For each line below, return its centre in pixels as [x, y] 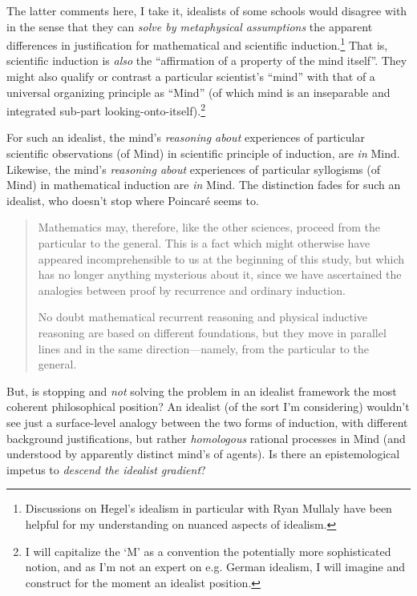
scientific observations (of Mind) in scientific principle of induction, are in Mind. [203, 153]
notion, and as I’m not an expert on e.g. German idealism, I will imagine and [215, 567]
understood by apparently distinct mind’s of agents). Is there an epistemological [203, 454]
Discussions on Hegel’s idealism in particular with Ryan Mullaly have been [208, 508]
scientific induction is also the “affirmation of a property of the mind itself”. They [207, 60]
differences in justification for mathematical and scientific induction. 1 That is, [197, 44]
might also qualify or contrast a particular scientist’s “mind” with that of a [191, 77]
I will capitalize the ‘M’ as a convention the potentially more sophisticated [208, 551]
